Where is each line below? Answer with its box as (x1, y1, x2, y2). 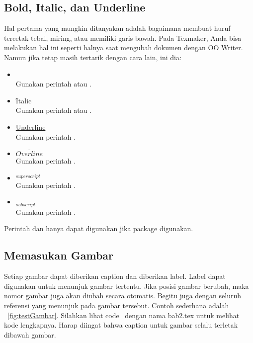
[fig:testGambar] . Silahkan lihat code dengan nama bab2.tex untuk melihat (7, 310, 240, 320)
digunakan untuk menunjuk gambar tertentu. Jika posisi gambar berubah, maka (4, 280, 249, 291)
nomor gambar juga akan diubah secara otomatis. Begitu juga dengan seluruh (4, 290, 242, 301)
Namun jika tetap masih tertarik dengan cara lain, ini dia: (4, 52, 181, 62)
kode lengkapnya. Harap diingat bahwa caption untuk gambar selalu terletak (4, 320, 238, 330)
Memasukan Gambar (4, 248, 114, 263)
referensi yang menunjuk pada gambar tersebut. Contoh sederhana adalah (4, 300, 229, 310)
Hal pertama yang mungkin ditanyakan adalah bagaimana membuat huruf (4, 23, 231, 33)
